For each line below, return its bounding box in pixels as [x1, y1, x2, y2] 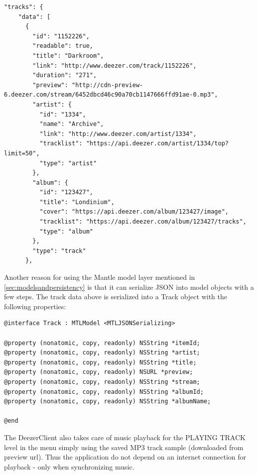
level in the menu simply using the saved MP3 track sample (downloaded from [4, 442, 244, 452]
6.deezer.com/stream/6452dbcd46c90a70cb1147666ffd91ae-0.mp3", [4, 91, 218, 99]
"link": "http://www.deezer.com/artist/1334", [39, 130, 197, 137]
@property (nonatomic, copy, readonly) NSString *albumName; [4, 398, 211, 405]
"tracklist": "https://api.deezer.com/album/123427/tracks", [39, 218, 247, 226]
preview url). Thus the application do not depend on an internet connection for [4, 452, 247, 462]
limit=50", [4, 149, 40, 157]
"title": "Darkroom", [32, 52, 104, 59]
